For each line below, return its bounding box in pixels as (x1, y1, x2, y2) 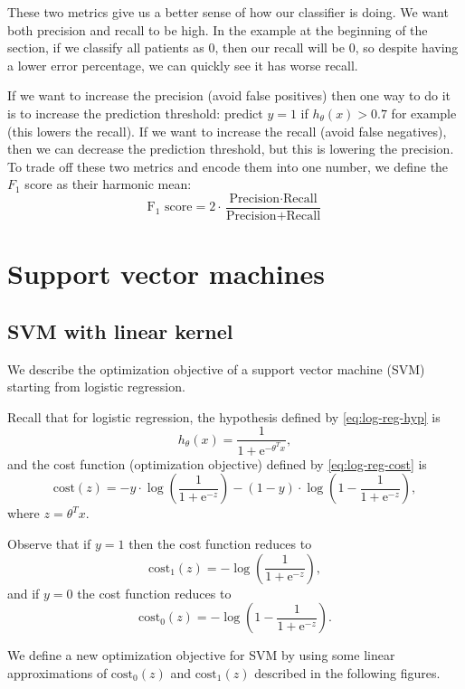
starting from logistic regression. (7, 377, 185, 396)
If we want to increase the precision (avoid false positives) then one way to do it (7, 86, 451, 105)
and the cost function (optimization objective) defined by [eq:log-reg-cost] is (7, 454, 427, 473)
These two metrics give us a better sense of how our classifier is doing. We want (7, 3, 449, 21)
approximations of (7, 663, 108, 682)
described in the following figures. (254, 663, 441, 682)
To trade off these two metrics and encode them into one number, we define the (7, 156, 449, 175)
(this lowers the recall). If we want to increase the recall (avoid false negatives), (7, 121, 447, 140)
